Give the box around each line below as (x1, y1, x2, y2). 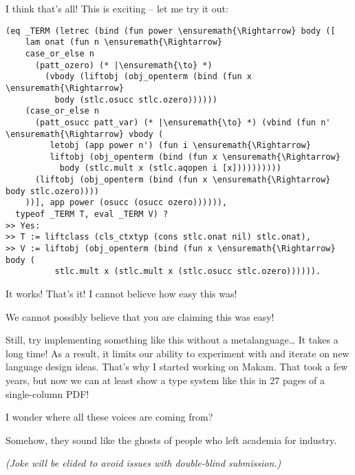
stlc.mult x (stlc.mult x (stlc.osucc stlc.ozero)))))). (54, 266, 321, 277)
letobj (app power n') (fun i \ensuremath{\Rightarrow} (50, 140, 311, 151)
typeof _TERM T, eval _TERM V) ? (15, 209, 169, 220)
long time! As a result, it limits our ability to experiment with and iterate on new (6, 346, 349, 360)
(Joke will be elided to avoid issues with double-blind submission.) (6, 456, 281, 470)
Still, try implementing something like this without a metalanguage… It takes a (6, 332, 338, 347)
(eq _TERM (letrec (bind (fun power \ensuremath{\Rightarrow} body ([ (6, 25, 336, 36)
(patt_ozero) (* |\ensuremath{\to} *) (34, 60, 213, 70)
